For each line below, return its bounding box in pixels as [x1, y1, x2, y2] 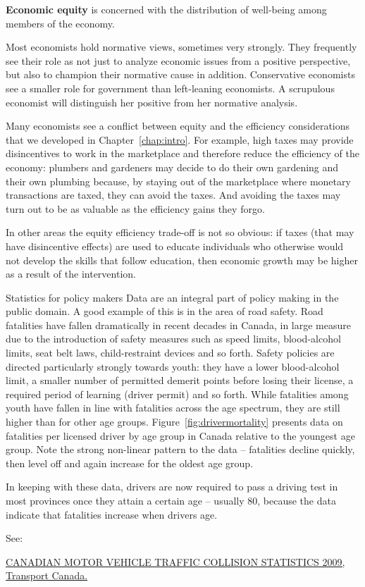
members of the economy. [6, 16, 115, 30]
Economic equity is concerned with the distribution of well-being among [6, 2, 327, 16]
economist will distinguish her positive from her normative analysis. [6, 94, 298, 109]
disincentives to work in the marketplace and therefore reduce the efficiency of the [6, 146, 359, 161]
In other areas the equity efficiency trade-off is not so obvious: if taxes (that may [6, 225, 354, 240]
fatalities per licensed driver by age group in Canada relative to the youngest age [6, 428, 355, 443]
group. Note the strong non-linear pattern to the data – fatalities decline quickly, [6, 442, 355, 457]
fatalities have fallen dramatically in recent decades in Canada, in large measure [6, 317, 351, 332]
